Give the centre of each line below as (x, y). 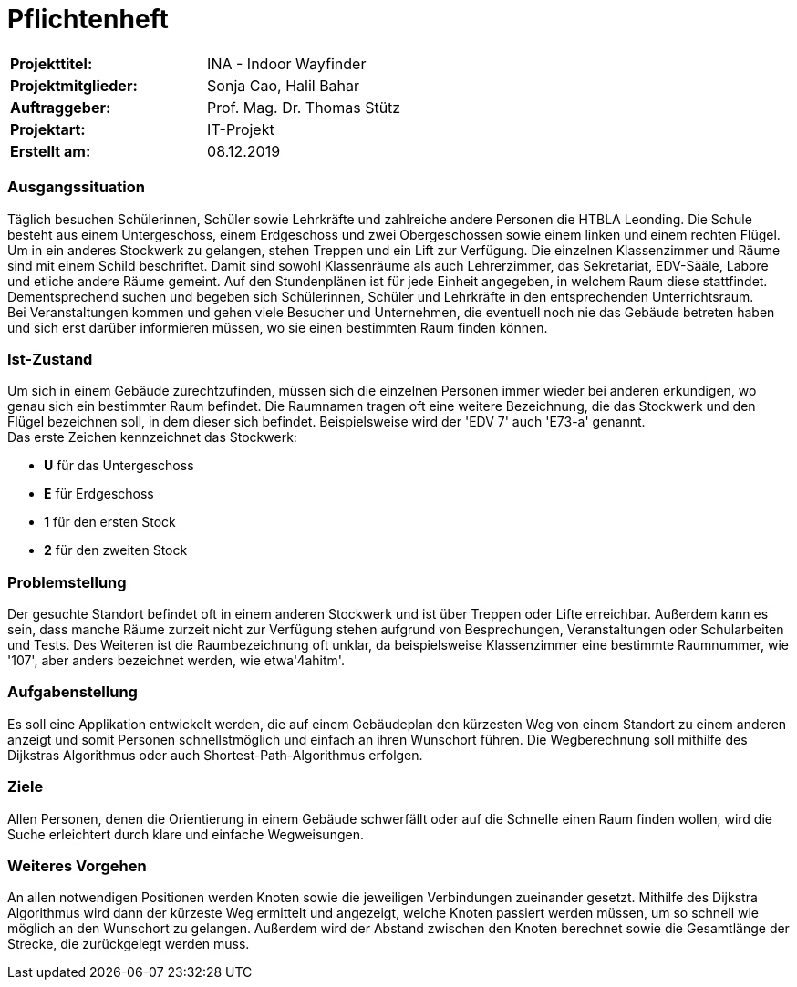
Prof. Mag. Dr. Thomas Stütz (304, 107)
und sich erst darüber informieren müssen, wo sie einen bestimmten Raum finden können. (278, 327)
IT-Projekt (241, 129)
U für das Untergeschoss (119, 466)
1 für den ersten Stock (110, 522)
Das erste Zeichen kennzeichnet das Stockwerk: (152, 437)
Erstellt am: (51, 151)
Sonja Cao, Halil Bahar (284, 85)
